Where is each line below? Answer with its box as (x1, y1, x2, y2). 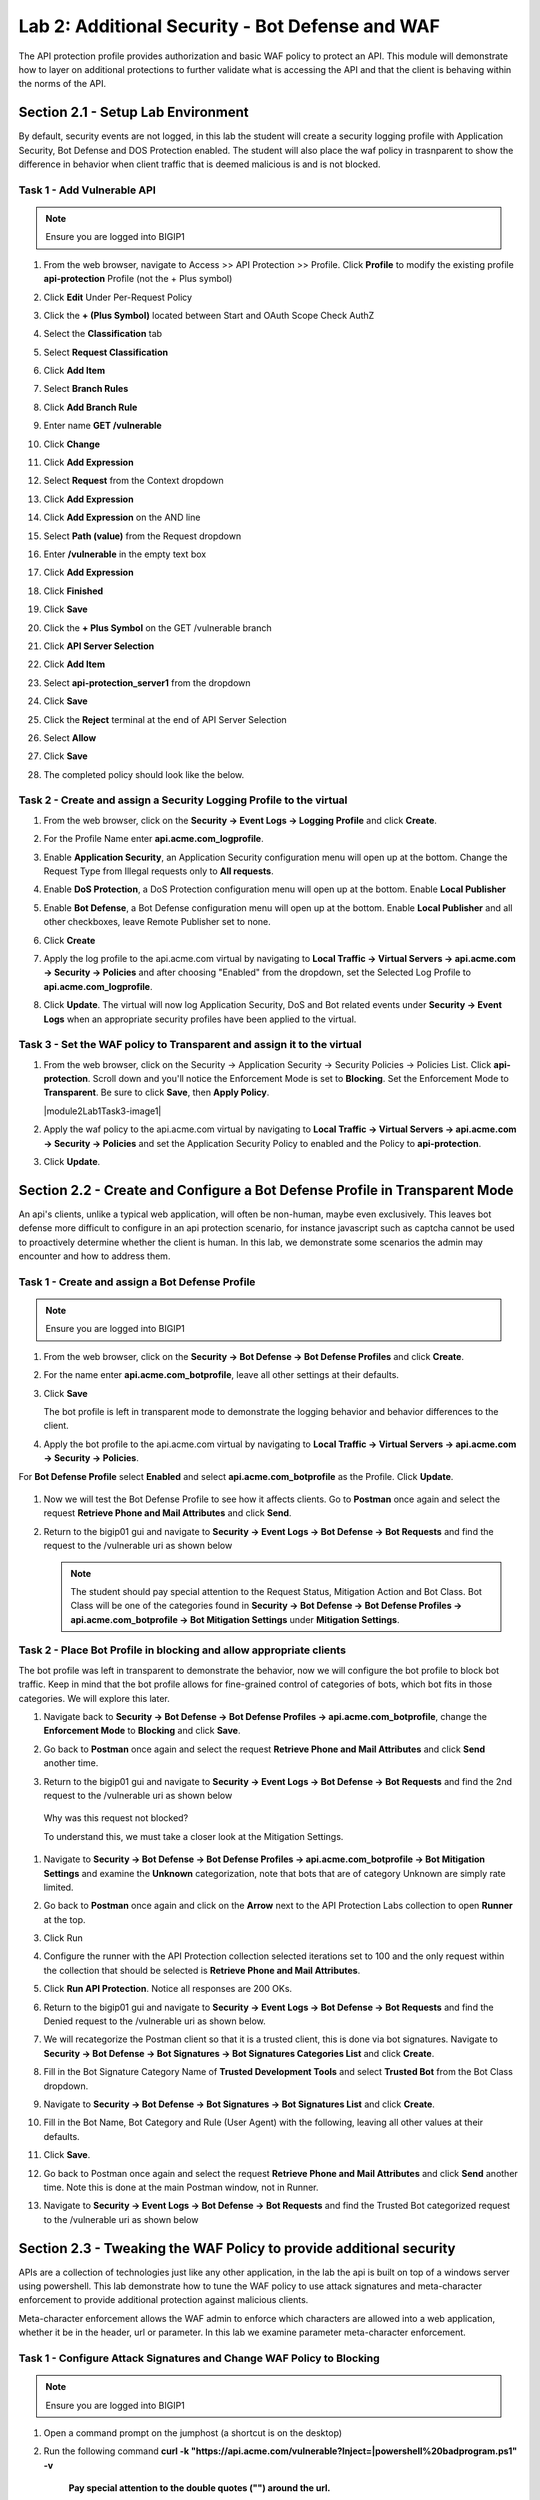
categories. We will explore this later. (18, 1692, 170, 1704)
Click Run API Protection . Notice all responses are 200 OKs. (43, 1983, 293, 1995)
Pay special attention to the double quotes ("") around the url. (68, 2482, 331, 2494)
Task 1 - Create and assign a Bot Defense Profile (18, 1275, 256, 1289)
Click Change (43, 438, 100, 450)
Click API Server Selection (43, 640, 155, 652)
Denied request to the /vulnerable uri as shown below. (43, 2015, 267, 2027)
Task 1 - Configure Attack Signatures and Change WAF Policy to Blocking (18, 2351, 380, 2365)
